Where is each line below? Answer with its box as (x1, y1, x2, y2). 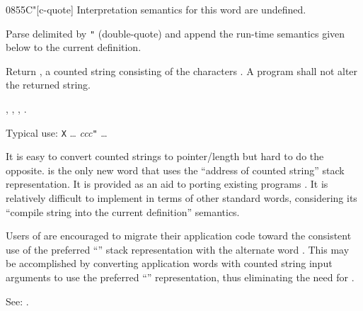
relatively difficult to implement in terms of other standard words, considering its (6, 191, 357, 205)
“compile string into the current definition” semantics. (6, 204, 240, 219)
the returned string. (6, 77, 91, 92)
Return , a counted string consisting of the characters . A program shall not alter (6, 63, 358, 78)
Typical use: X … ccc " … (6, 125, 108, 140)
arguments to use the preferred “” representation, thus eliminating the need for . (6, 270, 355, 285)
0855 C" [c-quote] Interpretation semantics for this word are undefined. (6, 2, 306, 16)
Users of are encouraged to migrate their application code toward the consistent (6, 228, 352, 243)
